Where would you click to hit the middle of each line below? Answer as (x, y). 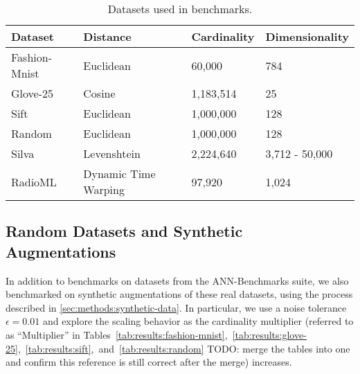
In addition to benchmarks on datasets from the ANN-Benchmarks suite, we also (177, 280)
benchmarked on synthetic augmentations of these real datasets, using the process (179, 294)
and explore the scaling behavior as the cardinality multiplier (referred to (198, 321)
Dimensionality (307, 36)
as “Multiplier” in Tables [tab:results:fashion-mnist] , (117, 334)
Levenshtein (112, 153)
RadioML (34, 181)
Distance (107, 36)
